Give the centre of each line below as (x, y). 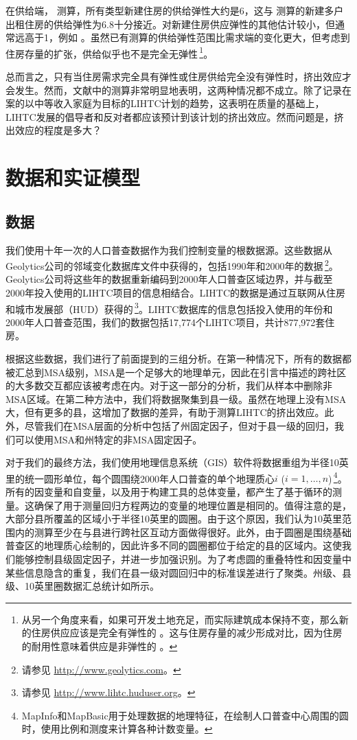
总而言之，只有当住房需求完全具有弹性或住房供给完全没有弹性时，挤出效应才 (178, 77)
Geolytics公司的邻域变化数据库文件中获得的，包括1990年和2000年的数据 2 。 (172, 265)
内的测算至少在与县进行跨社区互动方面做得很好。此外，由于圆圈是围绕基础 (183, 532)
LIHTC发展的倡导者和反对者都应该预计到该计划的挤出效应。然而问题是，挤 (175, 116)
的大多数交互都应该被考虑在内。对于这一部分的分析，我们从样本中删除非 (169, 385)
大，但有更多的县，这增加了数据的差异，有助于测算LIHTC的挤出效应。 (165, 412)
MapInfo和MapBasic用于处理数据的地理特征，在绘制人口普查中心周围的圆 (185, 715)
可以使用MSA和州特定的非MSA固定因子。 (108, 439)
